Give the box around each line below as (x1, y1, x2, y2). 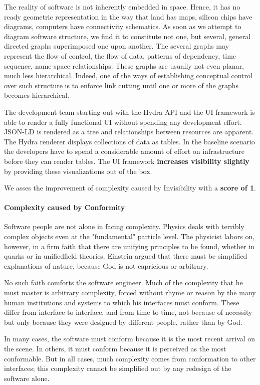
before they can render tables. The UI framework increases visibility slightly (4, 155, 249, 166)
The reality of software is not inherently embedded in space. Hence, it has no (4, 2, 240, 12)
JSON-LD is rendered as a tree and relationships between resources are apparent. (4, 126, 254, 137)
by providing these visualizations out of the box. (4, 165, 152, 176)
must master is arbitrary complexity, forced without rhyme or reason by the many (4, 287, 256, 298)
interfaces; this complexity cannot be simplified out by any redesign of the (4, 363, 231, 373)
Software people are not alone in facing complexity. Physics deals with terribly (4, 221, 244, 232)
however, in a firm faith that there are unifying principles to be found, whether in (4, 241, 255, 251)
